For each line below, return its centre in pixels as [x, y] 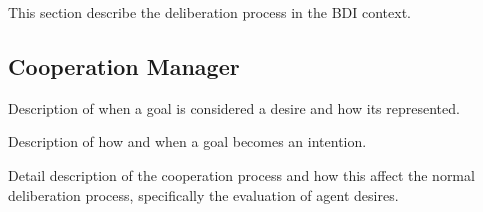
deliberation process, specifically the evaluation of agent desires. [203, 194]
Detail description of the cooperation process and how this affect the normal [241, 174]
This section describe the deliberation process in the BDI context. [209, 12]
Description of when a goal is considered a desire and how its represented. [234, 107]
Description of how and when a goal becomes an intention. [187, 141]
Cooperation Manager [124, 65]
